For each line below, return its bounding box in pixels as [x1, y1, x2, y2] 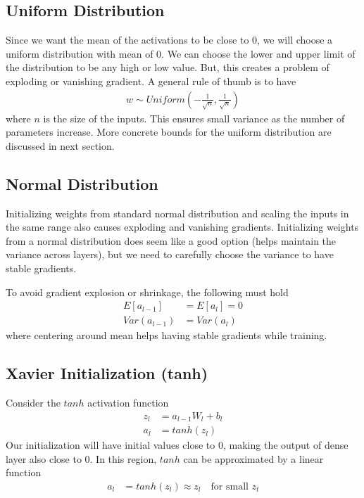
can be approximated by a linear [183, 451, 324, 466]
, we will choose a [257, 32, 333, 47]
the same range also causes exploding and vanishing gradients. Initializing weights [6, 219, 359, 234]
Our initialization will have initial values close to [6, 438, 215, 452]
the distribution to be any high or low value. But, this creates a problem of [6, 60, 330, 75]
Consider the [6, 395, 61, 410]
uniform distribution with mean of [6, 46, 153, 60]
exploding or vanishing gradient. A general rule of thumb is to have [6, 73, 296, 88]
